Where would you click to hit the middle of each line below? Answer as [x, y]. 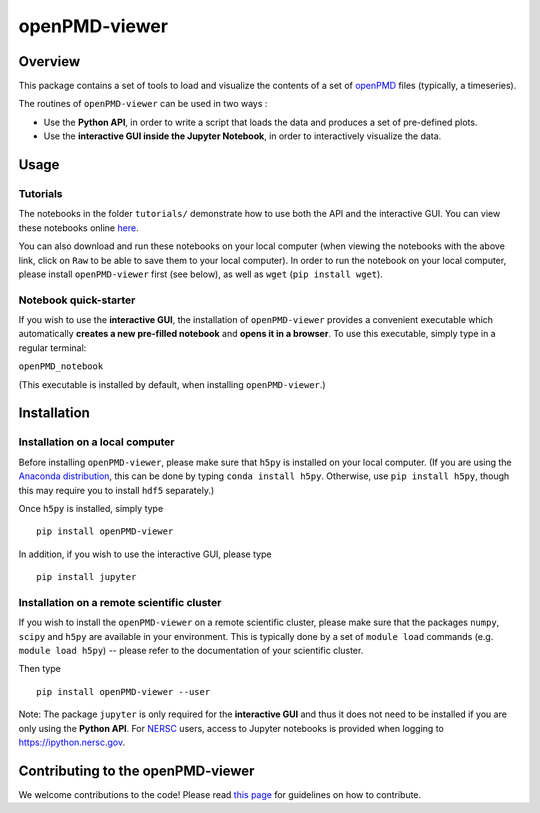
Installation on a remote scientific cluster [120, 602]
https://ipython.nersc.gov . [71, 742]
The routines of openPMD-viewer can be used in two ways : [143, 104]
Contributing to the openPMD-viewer [136, 770]
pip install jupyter [86, 577]
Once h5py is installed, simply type [91, 508]
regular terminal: [52, 347]
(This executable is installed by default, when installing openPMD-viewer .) [172, 384]
